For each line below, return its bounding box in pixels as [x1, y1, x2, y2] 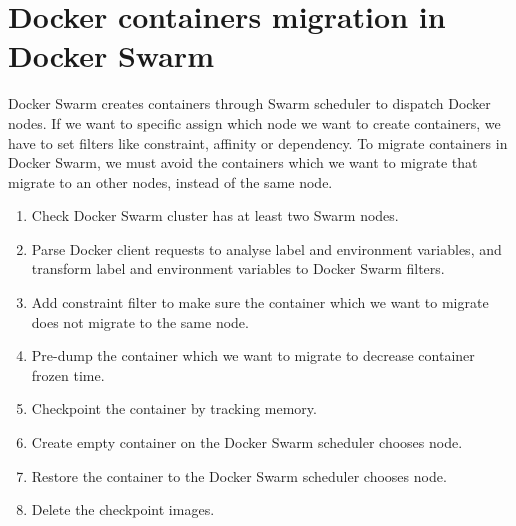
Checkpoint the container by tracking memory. [31, 398, 317, 419]
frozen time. [31, 364, 105, 385]
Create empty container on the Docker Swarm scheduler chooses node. [31, 432, 463, 453]
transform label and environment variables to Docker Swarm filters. [31, 258, 445, 279]
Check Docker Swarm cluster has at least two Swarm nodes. [31, 205, 399, 226]
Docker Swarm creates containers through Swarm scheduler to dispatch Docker [8, 93, 491, 114]
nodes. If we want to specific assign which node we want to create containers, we [8, 112, 501, 133]
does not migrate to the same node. [31, 311, 249, 332]
